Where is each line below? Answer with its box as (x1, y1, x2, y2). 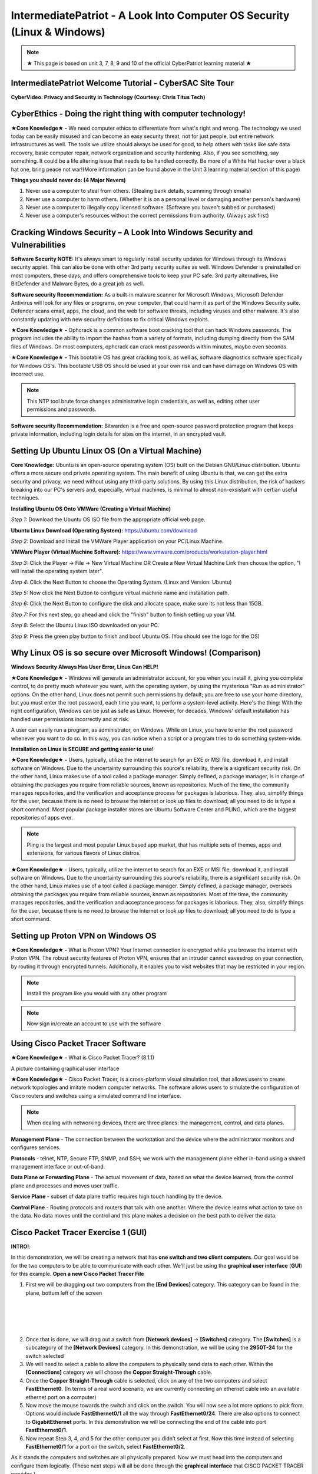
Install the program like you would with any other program (26, 990, 167, 997)
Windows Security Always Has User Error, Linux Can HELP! (11, 663, 158, 670)
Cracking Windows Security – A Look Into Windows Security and (11, 228, 253, 238)
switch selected (25, 1352, 64, 1359)
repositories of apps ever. (11, 814, 73, 821)
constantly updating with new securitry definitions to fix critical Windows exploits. (11, 315, 210, 323)
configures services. (11, 1144, 61, 1151)
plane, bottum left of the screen (25, 1289, 102, 1297)
